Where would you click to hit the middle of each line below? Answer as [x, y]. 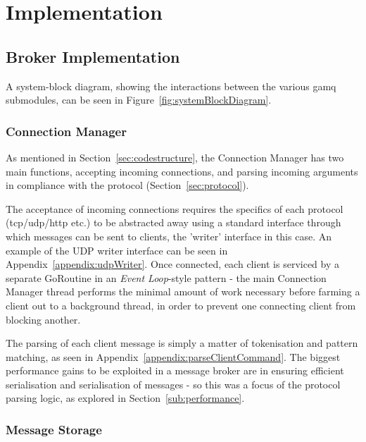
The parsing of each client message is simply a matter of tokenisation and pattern [182, 343]
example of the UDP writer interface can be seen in [117, 250]
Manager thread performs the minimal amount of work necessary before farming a [183, 291]
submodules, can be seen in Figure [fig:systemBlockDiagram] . [139, 100]
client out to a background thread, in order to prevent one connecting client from [181, 305]
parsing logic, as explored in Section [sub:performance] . [125, 398]
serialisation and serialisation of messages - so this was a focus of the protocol [173, 384]
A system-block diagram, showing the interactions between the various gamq [171, 86]
